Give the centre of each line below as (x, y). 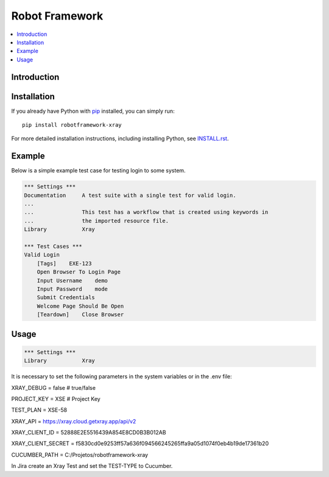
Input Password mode (72, 289)
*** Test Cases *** (53, 246)
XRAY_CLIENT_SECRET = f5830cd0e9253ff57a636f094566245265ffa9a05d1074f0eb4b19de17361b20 (140, 443)
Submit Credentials (66, 298)
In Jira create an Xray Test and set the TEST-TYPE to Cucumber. (92, 466)
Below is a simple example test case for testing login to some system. (98, 171)
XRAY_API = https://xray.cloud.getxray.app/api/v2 (74, 421)
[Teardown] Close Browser (80, 315)
